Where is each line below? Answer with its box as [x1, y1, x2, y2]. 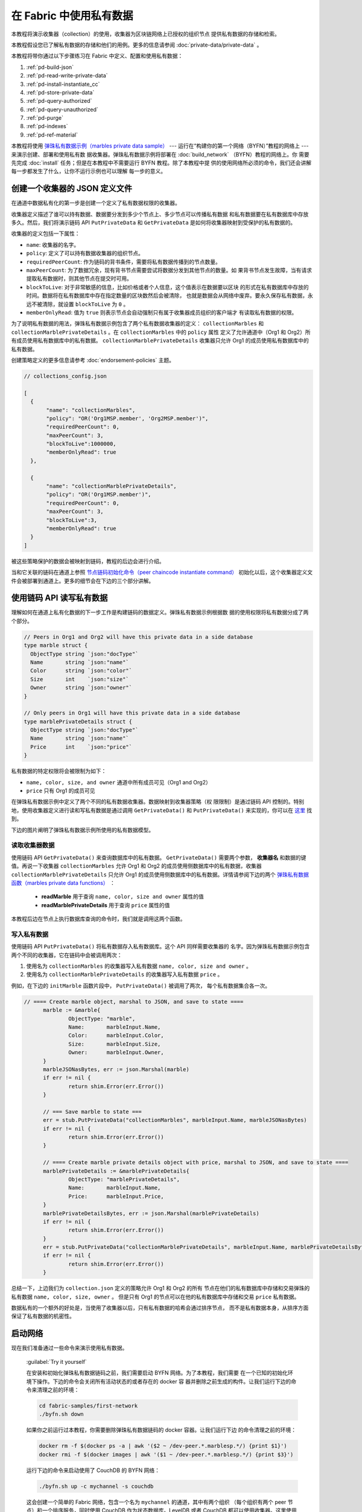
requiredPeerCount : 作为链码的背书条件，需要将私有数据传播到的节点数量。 [26, 258, 221, 266]
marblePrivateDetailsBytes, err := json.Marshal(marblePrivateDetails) [43, 1210, 259, 1217]
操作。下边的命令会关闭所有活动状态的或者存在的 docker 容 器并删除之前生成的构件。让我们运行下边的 [36, 1378, 291, 1385]
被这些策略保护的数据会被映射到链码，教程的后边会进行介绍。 [11, 557, 165, 565]
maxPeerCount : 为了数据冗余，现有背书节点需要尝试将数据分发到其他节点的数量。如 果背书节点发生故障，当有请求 [26, 267, 313, 274]
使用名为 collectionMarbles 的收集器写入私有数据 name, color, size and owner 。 [26, 962, 252, 969]
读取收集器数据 [11, 841, 55, 850]
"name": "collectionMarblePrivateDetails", [46, 483, 177, 490]
